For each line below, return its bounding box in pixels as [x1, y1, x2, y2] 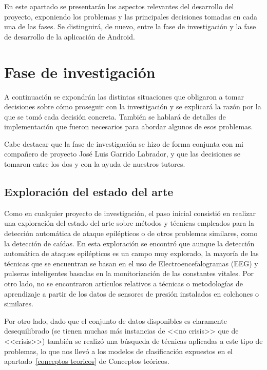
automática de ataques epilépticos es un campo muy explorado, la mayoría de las [4, 248, 259, 259]
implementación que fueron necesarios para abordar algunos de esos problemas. [4, 121, 253, 132]
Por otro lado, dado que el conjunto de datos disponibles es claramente [4, 315, 227, 326]
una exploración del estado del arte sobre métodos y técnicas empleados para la [4, 218, 255, 228]
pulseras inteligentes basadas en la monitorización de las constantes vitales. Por [4, 268, 254, 279]
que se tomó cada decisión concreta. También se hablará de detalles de [4, 111, 226, 122]
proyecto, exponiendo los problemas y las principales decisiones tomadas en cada [4, 11, 257, 22]
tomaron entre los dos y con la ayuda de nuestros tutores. [4, 159, 185, 169]
